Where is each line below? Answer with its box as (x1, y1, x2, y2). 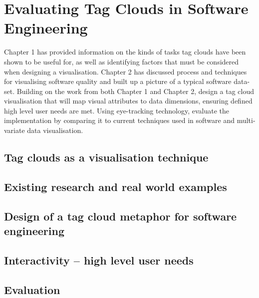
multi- (237, 115, 256, 125)
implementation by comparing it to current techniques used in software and (4, 115, 235, 125)
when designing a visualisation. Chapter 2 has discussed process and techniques (4, 66, 247, 76)
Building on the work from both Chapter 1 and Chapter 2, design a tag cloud (16, 85, 255, 96)
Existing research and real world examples (4, 178, 227, 194)
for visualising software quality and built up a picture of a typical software (4, 76, 232, 86)
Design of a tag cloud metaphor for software (4, 208, 237, 223)
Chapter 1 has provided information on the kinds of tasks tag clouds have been (4, 46, 246, 57)
